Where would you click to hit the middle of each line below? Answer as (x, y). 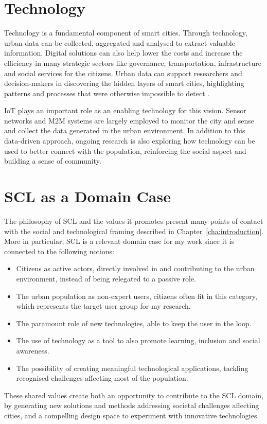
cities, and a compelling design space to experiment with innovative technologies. (132, 415)
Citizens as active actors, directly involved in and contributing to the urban (135, 268)
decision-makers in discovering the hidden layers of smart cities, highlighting (124, 83)
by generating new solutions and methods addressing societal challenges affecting (132, 405)
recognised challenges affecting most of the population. (102, 378)
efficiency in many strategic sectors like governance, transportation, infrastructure (133, 63)
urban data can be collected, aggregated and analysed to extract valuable (120, 42)
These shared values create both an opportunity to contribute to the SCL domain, (134, 395)
